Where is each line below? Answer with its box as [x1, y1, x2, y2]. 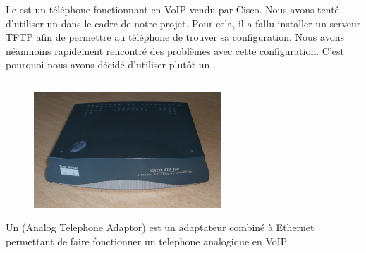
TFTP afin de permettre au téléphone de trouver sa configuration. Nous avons [6, 30, 344, 44]
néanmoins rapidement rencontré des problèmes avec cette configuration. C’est [6, 43, 344, 58]
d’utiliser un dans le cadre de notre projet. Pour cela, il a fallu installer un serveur [6, 16, 361, 30]
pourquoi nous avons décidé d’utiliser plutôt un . [6, 57, 216, 72]
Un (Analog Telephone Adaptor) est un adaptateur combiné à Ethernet [6, 220, 315, 235]
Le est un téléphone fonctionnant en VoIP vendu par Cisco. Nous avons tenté [6, 2, 339, 16]
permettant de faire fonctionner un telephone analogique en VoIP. [6, 233, 290, 248]
